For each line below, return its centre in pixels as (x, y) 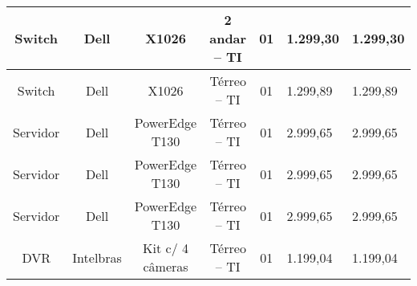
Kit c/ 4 (166, 248)
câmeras (166, 266)
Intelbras (97, 257)
